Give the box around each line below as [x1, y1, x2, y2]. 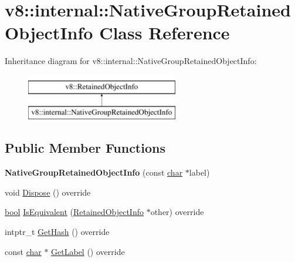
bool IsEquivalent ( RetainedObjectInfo [5, 206, 144, 218]
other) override [150, 206, 204, 218]
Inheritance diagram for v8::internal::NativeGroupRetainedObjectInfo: [5, 55, 257, 67]
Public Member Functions [5, 139, 165, 157]
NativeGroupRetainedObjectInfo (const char [5, 166, 183, 179]
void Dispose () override [5, 186, 91, 198]
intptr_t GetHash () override [5, 226, 110, 238]
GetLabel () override [51, 245, 125, 257]
